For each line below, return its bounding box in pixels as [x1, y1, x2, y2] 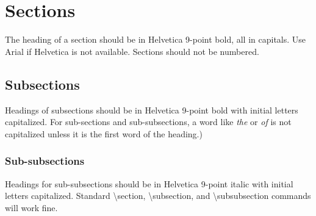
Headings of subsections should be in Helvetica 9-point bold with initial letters [5, 103, 298, 116]
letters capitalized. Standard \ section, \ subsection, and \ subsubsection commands [5, 189, 311, 202]
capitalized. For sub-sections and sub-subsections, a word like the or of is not [5, 115, 292, 128]
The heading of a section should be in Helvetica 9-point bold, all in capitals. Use [5, 33, 306, 46]
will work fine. [5, 201, 58, 214]
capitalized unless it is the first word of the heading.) [5, 127, 203, 140]
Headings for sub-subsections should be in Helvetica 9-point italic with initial [5, 177, 293, 190]
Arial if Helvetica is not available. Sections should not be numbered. [5, 45, 259, 57]
